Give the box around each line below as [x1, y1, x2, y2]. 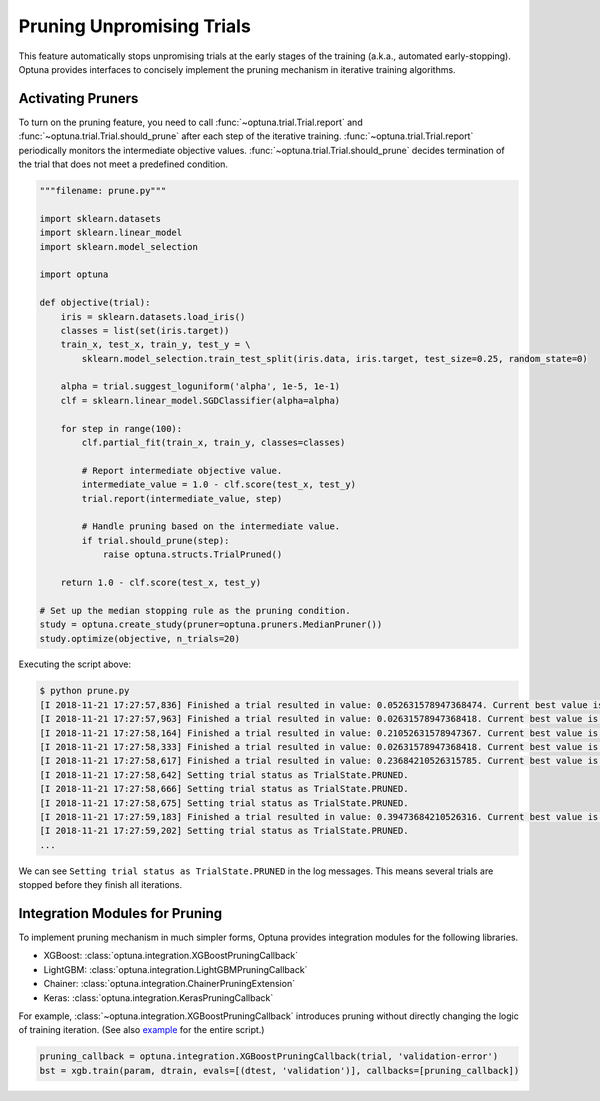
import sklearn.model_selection [39, 241, 199, 252]
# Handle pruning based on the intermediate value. [81, 521, 341, 532]
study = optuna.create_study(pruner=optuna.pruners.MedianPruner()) [39, 619, 383, 630]
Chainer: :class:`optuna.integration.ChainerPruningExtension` [43, 978, 295, 990]
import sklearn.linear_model [39, 227, 183, 239]
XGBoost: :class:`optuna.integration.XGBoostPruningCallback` [43, 950, 299, 962]
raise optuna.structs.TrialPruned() [102, 549, 283, 560]
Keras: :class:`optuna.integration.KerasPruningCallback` [43, 991, 274, 1004]
